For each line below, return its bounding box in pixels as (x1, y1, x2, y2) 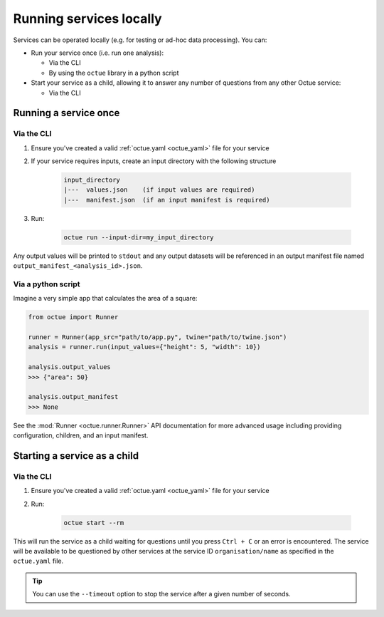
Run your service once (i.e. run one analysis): (31, 48, 164, 57)
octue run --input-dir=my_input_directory (63, 233, 214, 242)
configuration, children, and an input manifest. (13, 431, 149, 440)
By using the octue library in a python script (48, 68, 179, 77)
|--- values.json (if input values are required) (63, 186, 255, 194)
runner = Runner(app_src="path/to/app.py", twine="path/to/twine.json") (28, 333, 287, 341)
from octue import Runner (28, 313, 119, 321)
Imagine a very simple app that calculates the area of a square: (13, 294, 198, 303)
